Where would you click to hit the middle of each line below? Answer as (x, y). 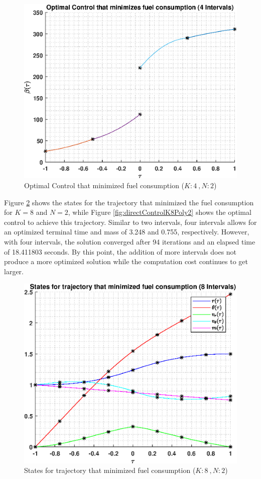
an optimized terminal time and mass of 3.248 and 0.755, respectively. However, (127, 232)
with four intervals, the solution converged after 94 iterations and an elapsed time (130, 242)
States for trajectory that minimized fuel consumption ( (110, 470)
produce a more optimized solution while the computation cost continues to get (126, 261)
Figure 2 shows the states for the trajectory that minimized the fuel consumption (129, 202)
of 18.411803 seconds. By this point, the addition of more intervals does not (120, 251)
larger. (14, 271)
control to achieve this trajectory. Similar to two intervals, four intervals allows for (130, 222)
